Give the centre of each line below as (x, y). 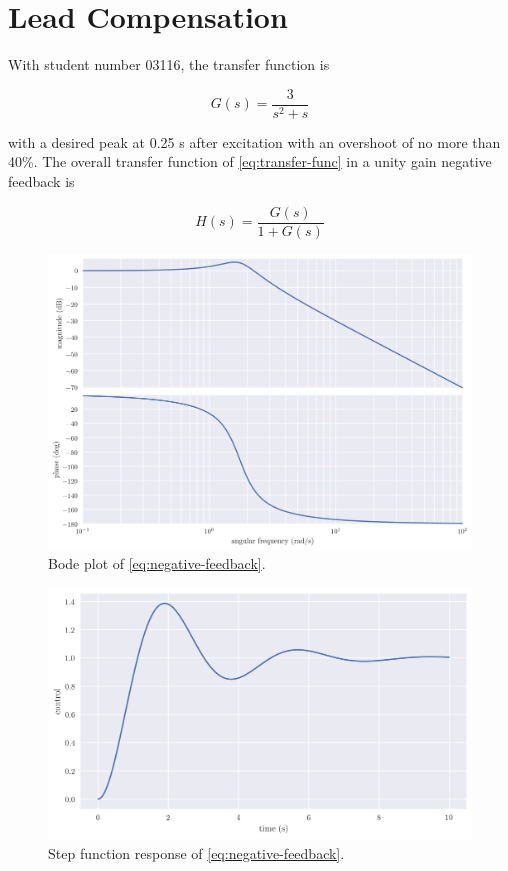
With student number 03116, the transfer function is (169, 64)
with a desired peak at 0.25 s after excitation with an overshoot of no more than (254, 141)
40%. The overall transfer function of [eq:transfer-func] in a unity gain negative (250, 161)
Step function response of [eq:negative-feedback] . (196, 852)
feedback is (41, 180)
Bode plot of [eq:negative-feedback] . (157, 563)
